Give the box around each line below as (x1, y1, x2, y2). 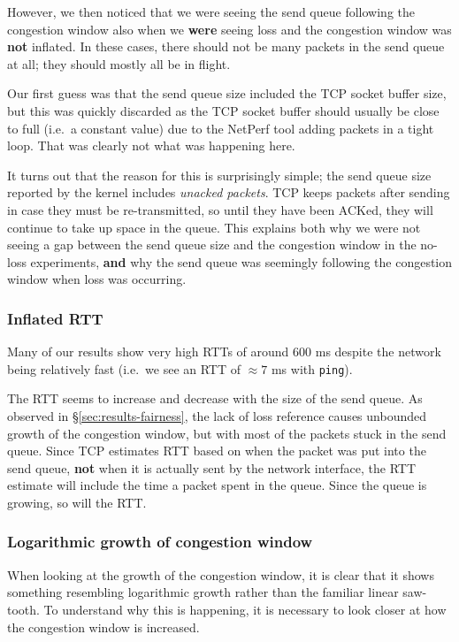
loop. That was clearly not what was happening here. (7, 136, 295, 155)
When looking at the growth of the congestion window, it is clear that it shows (7, 565, 434, 584)
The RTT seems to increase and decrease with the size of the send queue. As (7, 389, 423, 408)
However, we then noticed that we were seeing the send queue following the (7, 3, 415, 20)
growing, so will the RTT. (7, 493, 147, 511)
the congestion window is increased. (7, 617, 200, 636)
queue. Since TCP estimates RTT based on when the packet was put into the (7, 441, 426, 460)
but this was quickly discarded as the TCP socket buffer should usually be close (7, 101, 440, 119)
